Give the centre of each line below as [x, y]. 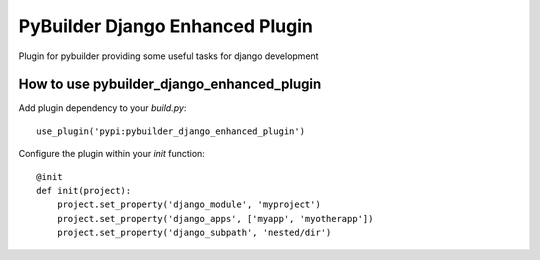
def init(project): [84, 191]
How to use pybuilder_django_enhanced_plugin [170, 84]
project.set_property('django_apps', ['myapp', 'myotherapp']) [215, 218]
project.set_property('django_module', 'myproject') [189, 204]
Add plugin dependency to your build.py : [102, 108]
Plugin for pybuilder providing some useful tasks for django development [168, 56]
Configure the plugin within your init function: [111, 154]
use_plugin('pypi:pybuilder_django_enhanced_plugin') [170, 131]
